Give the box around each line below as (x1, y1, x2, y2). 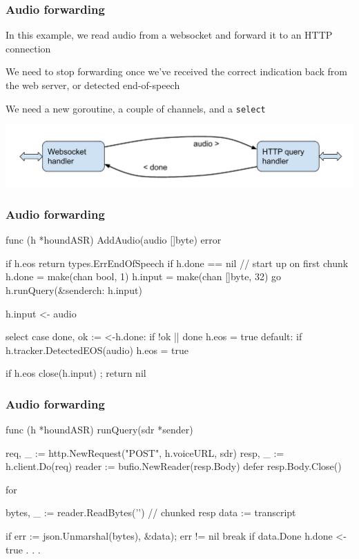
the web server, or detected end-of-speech (6, 78, 180, 92)
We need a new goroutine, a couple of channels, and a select (6, 101, 266, 115)
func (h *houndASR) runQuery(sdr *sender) (6, 422, 193, 437)
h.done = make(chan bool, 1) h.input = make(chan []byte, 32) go (6, 269, 282, 284)
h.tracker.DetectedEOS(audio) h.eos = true (6, 342, 189, 357)
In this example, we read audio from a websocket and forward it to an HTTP (6, 28, 333, 42)
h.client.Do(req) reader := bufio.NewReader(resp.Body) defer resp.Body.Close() (6, 459, 342, 473)
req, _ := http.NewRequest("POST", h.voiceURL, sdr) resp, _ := (6, 445, 284, 460)
